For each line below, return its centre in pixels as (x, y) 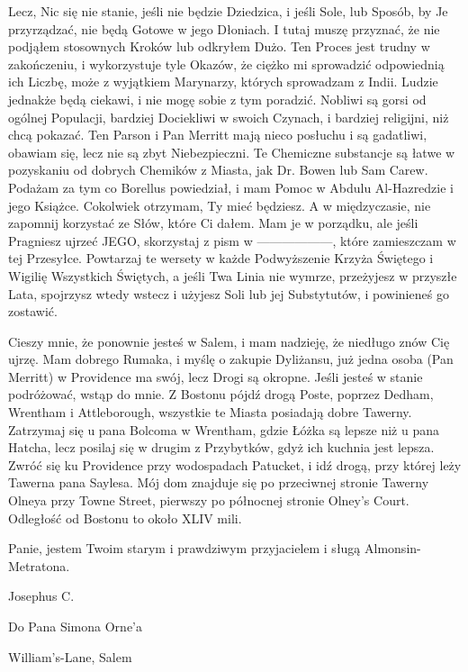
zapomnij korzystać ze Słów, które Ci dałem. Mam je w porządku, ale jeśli (213, 223)
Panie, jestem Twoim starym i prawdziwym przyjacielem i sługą (184, 548)
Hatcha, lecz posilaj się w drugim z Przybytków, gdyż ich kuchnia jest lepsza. (221, 447)
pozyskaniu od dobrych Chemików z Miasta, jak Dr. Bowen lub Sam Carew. (218, 170)
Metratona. (39, 565)
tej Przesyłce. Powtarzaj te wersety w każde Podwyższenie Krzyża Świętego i (221, 258)
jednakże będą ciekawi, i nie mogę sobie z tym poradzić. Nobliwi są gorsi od (217, 99)
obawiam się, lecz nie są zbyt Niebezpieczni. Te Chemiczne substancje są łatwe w (232, 152)
